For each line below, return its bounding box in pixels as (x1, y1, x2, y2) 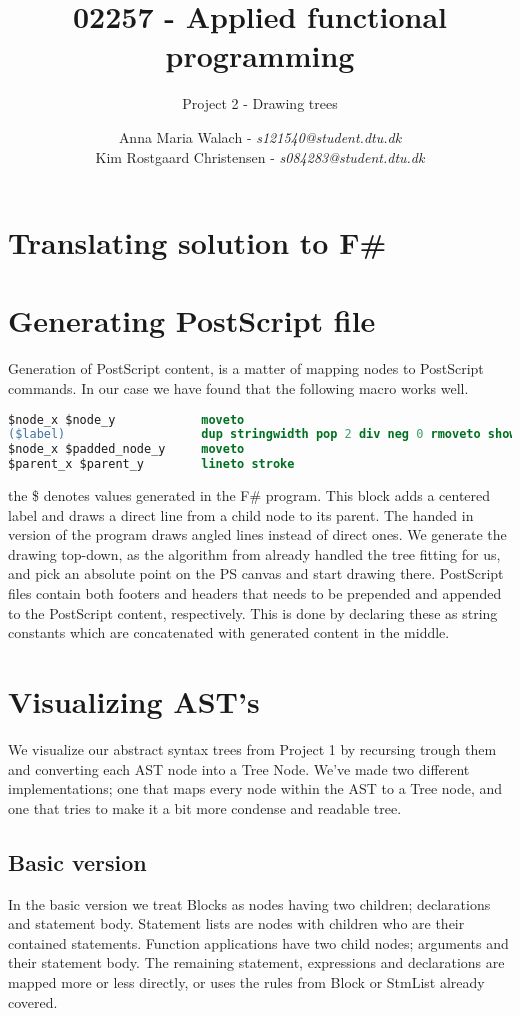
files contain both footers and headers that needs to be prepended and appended (8, 583, 502, 604)
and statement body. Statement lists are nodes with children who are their (8, 913, 465, 934)
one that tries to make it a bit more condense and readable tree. (8, 797, 402, 818)
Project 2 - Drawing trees (182, 93, 338, 114)
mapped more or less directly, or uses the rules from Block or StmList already (8, 971, 485, 992)
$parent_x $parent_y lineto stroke (8, 457, 295, 472)
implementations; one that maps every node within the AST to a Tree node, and (8, 778, 503, 799)
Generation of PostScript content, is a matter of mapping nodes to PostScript (8, 358, 484, 379)
